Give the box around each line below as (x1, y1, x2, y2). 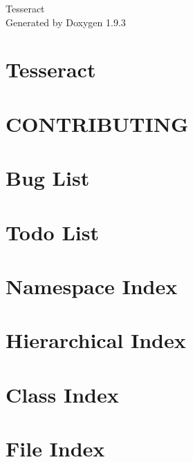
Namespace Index (6, 271, 178, 300)
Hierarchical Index (6, 326, 186, 354)
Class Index (6, 380, 119, 408)
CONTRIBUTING (6, 109, 189, 137)
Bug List (6, 164, 90, 192)
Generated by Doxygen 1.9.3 (6, 15, 126, 29)
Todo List (6, 218, 99, 246)
